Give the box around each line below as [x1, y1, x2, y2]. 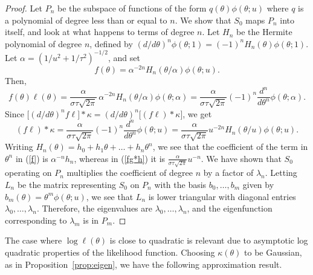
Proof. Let [5, 2, 42, 14]
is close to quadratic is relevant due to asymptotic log [109, 234, 308, 247]
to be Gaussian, [244, 245, 302, 258]
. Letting [265, 166, 297, 179]
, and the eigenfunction [187, 202, 273, 215]
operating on [5, 166, 52, 179]
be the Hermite [236, 25, 292, 38]
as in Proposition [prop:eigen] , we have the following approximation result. [5, 257, 282, 270]
